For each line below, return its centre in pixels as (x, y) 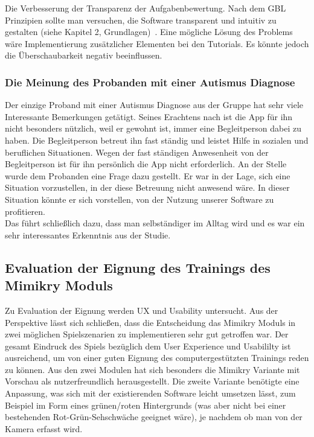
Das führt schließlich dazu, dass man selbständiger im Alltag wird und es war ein (155, 223)
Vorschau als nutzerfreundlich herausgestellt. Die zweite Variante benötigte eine (152, 381)
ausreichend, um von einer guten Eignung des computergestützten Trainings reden (157, 358)
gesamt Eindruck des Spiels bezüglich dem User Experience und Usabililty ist (148, 346)
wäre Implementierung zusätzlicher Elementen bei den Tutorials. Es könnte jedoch (157, 43)
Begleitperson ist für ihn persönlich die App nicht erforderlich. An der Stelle (146, 164)
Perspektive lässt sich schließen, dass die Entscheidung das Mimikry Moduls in (150, 322)
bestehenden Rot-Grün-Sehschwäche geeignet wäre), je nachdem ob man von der (154, 417)
